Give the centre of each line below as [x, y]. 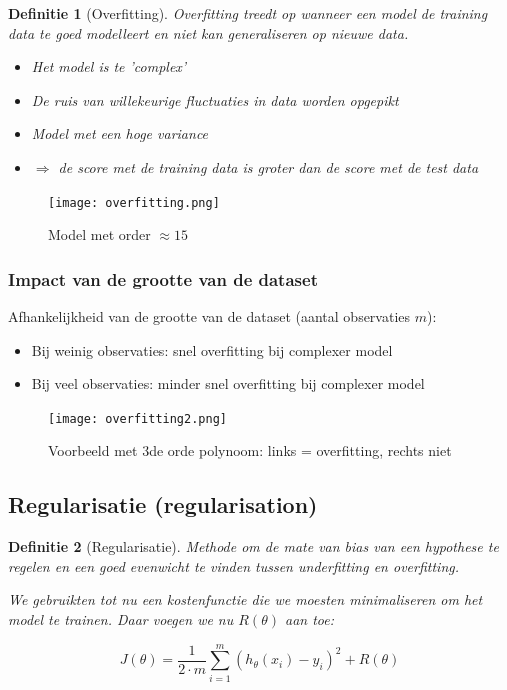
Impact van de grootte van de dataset [163, 278]
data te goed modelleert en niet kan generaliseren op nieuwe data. [208, 32]
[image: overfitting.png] [134, 202]
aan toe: [309, 619]
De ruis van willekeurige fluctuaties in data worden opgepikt [215, 99]
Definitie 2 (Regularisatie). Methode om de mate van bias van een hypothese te [253, 546]
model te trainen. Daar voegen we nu [121, 619]
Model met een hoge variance [120, 133]
